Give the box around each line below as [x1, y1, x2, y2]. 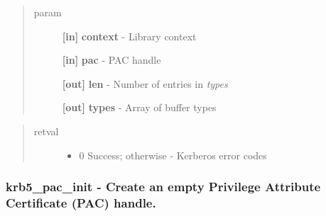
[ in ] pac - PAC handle [62, 52, 161, 67]
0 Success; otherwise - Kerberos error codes [79, 147, 267, 162]
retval [33, 123, 59, 138]
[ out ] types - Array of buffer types [62, 100, 217, 115]
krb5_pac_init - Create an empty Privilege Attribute [6, 178, 321, 195]
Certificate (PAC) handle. [6, 194, 156, 211]
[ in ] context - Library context [62, 28, 197, 43]
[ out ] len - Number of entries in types [62, 76, 228, 91]
